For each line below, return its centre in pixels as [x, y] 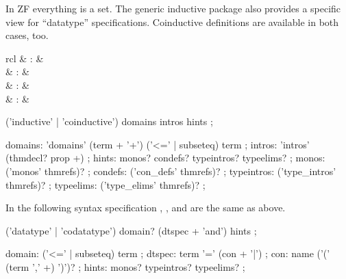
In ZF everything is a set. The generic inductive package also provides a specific [173, 8]
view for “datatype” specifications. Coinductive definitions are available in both [172, 22]
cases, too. [27, 35]
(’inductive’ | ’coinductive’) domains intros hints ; [109, 121]
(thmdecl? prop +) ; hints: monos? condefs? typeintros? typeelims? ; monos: [165, 158]
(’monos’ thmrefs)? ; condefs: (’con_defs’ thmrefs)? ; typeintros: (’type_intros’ [171, 171]
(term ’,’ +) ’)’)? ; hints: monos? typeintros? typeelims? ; [125, 266]
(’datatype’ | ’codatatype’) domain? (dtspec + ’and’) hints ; [131, 230]
